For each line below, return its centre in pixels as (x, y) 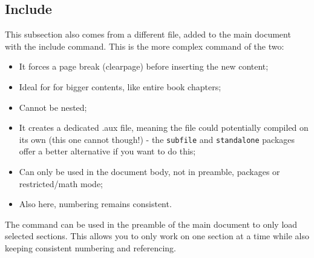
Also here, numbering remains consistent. (95, 204)
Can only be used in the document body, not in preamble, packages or (149, 172)
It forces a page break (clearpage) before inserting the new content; (144, 66)
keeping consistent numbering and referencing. (91, 247)
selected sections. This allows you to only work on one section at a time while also (157, 236)
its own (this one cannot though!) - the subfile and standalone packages (157, 139)
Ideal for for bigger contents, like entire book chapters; (120, 86)
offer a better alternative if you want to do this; (107, 151)
